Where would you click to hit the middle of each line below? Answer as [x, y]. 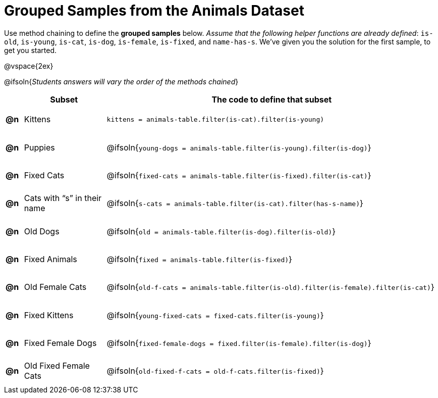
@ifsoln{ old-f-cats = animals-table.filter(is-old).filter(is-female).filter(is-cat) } [270, 287]
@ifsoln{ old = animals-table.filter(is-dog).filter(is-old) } [221, 231]
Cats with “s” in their [63, 198]
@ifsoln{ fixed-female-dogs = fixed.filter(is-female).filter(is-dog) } [239, 343]
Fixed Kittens [49, 315]
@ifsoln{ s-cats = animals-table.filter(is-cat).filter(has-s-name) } [235, 203]
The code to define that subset [272, 99]
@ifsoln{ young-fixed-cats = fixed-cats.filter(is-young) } [215, 315]
